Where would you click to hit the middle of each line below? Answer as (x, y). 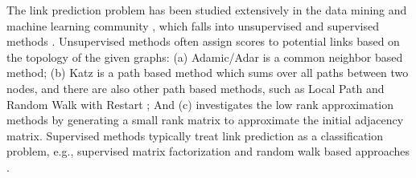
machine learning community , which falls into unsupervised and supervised (193, 25)
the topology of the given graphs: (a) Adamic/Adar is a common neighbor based (205, 57)
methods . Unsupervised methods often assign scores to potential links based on (203, 41)
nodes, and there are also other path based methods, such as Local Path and (196, 88)
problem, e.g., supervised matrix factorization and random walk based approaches (208, 151)
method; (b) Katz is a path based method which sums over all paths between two (208, 73)
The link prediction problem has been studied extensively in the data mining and (207, 10)
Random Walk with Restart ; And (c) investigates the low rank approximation (200, 104)
